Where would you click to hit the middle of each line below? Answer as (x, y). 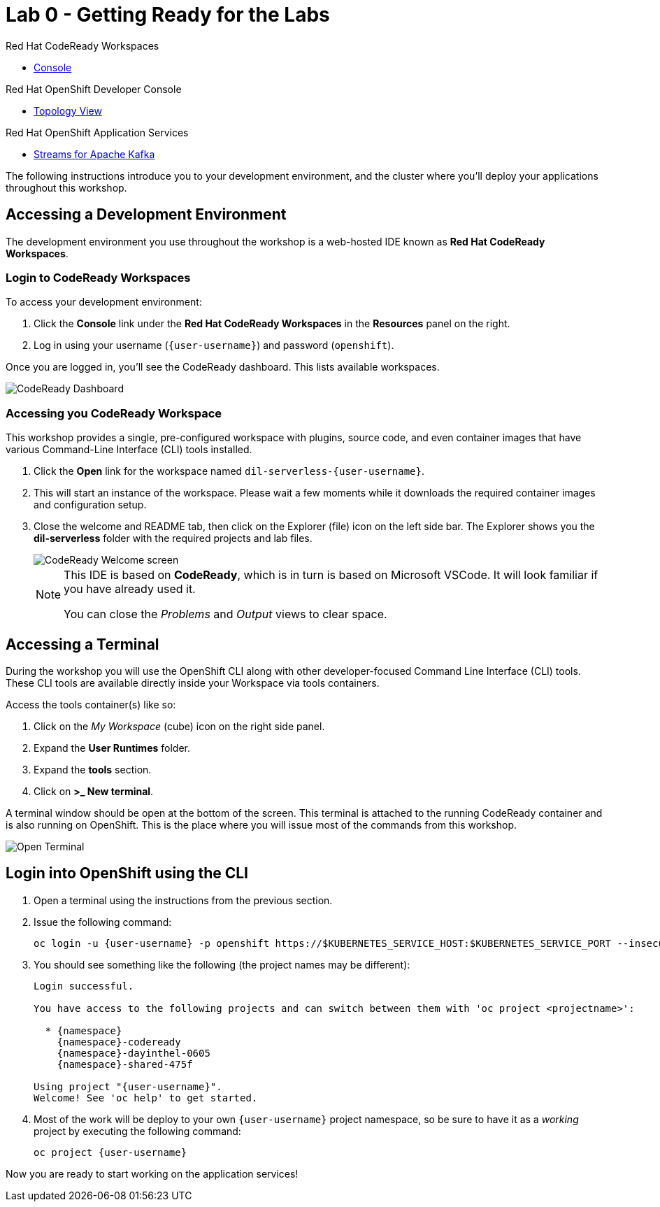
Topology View (68, 110)
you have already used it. (130, 589)
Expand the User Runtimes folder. (112, 748)
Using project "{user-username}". (128, 1086)
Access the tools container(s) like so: (91, 704)
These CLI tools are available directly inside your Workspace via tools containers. (193, 683)
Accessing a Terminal (82, 644)
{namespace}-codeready (119, 1042)
